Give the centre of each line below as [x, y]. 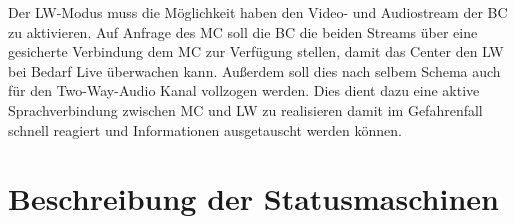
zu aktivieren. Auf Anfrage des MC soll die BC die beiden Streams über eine [243, 31]
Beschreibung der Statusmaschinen [253, 198]
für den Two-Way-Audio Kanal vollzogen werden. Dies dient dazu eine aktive [244, 90]
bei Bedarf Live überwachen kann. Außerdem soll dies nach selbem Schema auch [254, 70]
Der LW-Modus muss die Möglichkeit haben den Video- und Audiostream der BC [258, 12]
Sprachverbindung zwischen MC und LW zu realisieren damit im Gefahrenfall [245, 109]
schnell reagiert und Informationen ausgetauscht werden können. [205, 129]
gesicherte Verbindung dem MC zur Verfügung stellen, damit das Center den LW [256, 51]
